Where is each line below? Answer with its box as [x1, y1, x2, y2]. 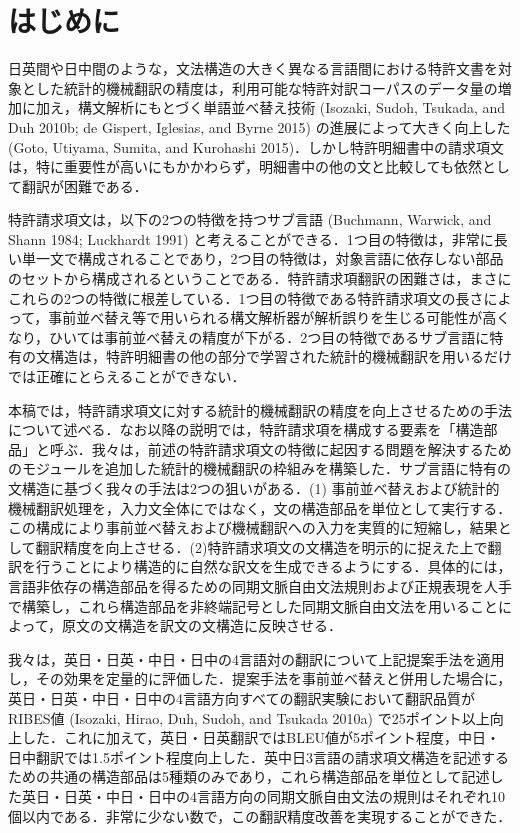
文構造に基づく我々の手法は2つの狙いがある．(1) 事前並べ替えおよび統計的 [8, 478, 500, 498]
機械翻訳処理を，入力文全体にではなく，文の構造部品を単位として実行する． [8, 497, 512, 518]
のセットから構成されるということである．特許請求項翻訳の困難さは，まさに [8, 268, 512, 289]
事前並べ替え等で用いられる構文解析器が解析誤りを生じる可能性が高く [48, 307, 511, 328]
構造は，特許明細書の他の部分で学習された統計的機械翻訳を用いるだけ [49, 346, 512, 367]
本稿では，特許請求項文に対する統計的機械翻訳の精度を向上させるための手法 [8, 399, 512, 420]
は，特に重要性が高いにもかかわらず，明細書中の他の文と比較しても [8, 156, 454, 177]
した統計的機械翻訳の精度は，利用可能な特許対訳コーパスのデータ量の [35, 77, 498, 98]
